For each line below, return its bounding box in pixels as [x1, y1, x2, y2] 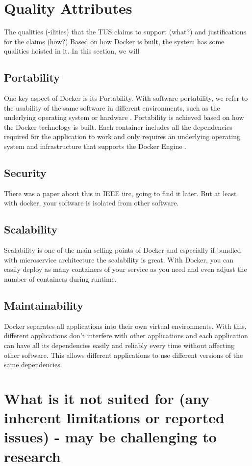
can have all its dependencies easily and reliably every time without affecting [4, 340, 235, 350]
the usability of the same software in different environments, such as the [4, 102, 220, 113]
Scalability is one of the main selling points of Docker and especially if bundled [4, 245, 241, 255]
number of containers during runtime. [4, 274, 117, 284]
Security [4, 165, 47, 180]
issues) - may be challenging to [4, 427, 217, 447]
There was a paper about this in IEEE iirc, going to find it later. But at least [4, 188, 237, 198]
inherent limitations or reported [4, 408, 225, 428]
